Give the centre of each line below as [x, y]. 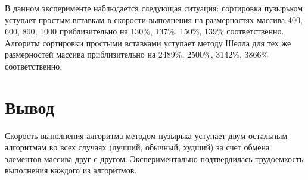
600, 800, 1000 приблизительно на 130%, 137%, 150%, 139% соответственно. [144, 31]
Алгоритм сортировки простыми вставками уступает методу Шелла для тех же [148, 42]
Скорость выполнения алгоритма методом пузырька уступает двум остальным [146, 135]
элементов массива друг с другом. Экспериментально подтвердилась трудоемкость [154, 158]
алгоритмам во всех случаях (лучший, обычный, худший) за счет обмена [137, 147]
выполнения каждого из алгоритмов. [71, 170]
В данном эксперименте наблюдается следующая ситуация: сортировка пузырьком [154, 8]
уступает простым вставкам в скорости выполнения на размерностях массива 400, [154, 19]
